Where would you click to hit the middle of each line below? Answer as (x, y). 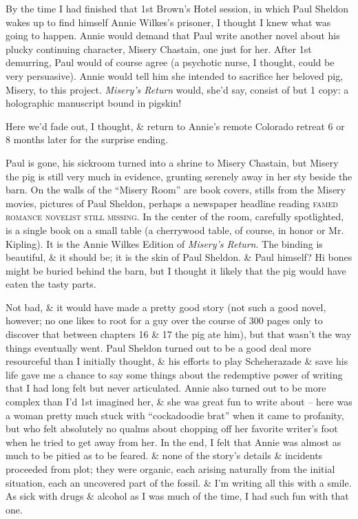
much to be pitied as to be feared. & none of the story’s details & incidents (164, 455)
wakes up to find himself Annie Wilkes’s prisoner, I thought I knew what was (168, 22)
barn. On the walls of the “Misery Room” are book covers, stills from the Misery (176, 190)
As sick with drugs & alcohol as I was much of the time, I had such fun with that (177, 496)
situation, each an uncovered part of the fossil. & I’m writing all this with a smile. (179, 482)
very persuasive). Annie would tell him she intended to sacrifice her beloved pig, (175, 75)
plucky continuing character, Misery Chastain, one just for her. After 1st (159, 49)
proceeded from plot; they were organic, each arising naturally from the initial (170, 469)
